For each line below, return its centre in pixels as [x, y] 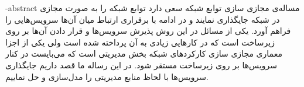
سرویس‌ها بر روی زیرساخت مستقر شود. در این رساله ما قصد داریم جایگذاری [141, 65]
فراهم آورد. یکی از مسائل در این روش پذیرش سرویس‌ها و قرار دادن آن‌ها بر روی [148, 31]
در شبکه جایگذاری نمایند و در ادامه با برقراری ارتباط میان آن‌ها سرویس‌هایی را [143, 19]
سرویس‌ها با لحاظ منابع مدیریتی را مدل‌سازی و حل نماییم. [107, 76]
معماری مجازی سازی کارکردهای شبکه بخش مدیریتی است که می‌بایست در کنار [144, 53]
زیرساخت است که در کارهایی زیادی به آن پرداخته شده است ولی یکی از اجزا [140, 42]
